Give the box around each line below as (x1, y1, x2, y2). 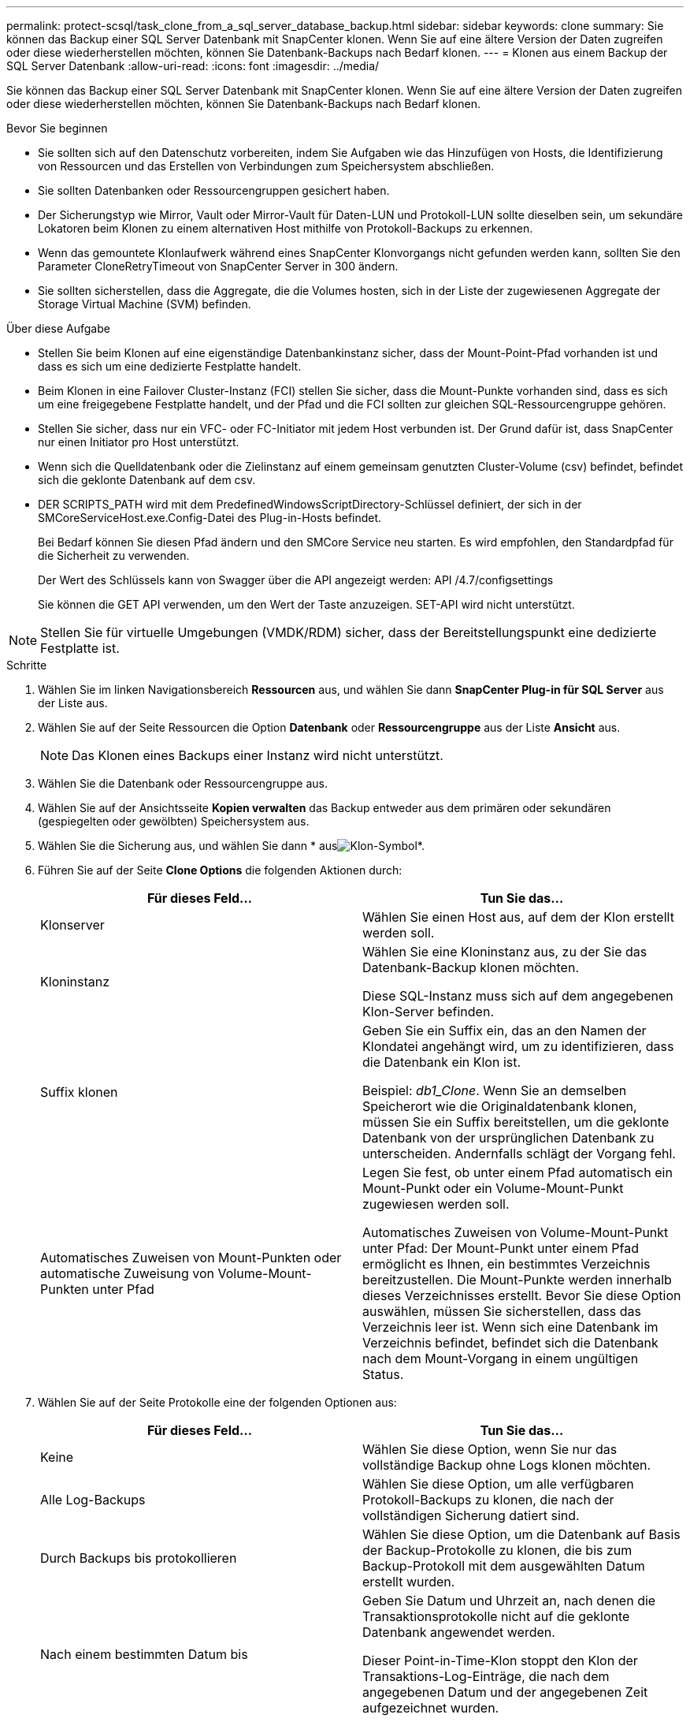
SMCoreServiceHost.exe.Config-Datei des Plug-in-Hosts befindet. (38, 511, 382, 524)
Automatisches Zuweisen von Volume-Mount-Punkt (362, 1224, 669, 1240)
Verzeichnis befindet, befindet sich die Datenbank (362, 1335, 658, 1351)
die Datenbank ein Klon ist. (362, 1054, 521, 1070)
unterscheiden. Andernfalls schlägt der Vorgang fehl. (362, 1146, 676, 1161)
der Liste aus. (38, 696, 108, 710)
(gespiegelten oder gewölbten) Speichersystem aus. (38, 814, 310, 828)
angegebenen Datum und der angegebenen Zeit (362, 1684, 648, 1700)
